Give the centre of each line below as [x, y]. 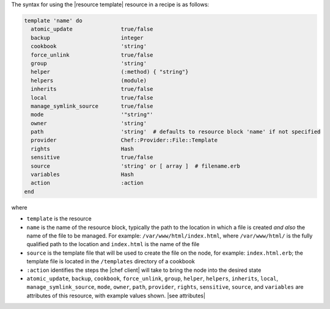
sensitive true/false [92, 158]
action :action [87, 183]
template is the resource [59, 219]
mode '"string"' [92, 115]
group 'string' [89, 63]
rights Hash [82, 149]
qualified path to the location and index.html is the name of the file [113, 244]
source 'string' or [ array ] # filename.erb [136, 166]
